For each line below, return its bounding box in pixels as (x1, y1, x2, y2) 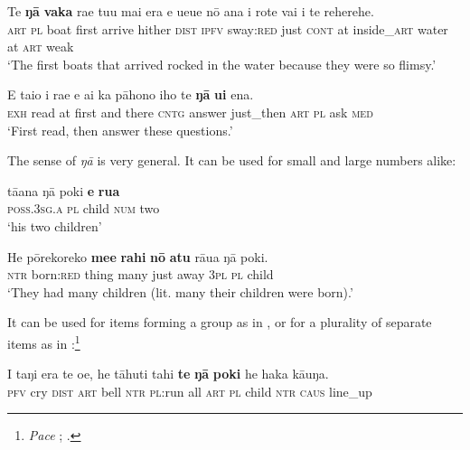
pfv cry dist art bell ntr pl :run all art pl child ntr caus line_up (7, 381, 372, 400)
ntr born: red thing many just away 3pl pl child (7, 265, 274, 284)
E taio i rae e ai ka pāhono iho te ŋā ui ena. (7, 85, 254, 104)
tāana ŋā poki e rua (7, 181, 120, 200)
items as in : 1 (7, 331, 80, 352)
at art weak (7, 37, 74, 56)
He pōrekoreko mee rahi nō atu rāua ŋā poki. (7, 247, 268, 266)
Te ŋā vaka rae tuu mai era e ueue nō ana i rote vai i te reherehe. (7, 2, 374, 20)
